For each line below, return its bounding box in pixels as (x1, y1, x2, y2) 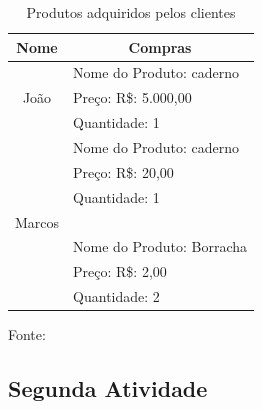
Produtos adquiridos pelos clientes (26, 2, 236, 22)
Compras (128, 36, 192, 57)
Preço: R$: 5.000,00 (73, 87, 192, 108)
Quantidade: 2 (73, 286, 160, 307)
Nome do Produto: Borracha (73, 236, 248, 257)
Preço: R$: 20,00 (73, 161, 174, 182)
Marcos (15, 211, 60, 232)
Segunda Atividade (8, 373, 208, 404)
